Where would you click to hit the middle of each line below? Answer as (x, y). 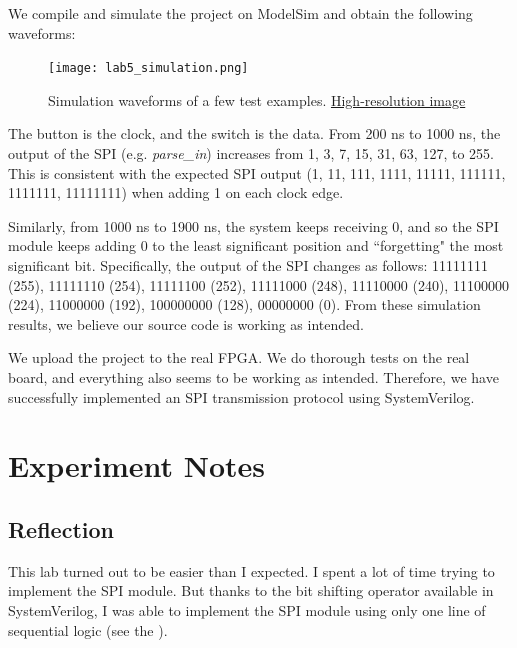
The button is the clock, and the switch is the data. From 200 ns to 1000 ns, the (254, 133)
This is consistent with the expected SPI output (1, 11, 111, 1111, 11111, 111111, (257, 172)
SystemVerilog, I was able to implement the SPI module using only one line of (247, 609)
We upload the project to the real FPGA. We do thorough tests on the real (239, 357)
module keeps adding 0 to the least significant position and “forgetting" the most (256, 245)
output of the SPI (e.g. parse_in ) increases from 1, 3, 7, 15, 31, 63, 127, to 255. (251, 153)
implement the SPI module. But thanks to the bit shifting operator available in (251, 590)
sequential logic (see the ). (88, 629)
